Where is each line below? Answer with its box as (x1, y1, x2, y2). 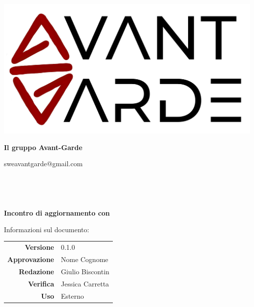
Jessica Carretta (61, 278, 109, 288)
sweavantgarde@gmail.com (4, 158, 83, 169)
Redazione (19, 266, 54, 276)
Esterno (61, 290, 84, 301)
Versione (24, 242, 54, 252)
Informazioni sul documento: (4, 224, 89, 234)
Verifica (28, 278, 54, 288)
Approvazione (7, 254, 54, 264)
